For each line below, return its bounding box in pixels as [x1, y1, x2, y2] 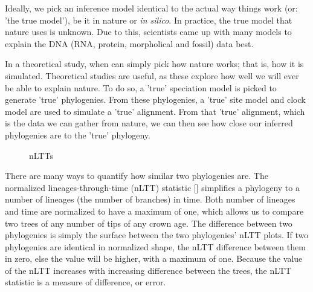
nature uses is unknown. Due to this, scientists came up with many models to [5, 25, 292, 38]
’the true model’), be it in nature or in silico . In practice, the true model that [5, 13, 292, 26]
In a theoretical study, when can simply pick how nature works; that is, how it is [5, 57, 304, 70]
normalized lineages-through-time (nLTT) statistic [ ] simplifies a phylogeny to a [5, 181, 300, 193]
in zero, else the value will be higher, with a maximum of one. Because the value [5, 252, 303, 265]
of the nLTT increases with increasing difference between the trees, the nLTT [5, 264, 292, 276]
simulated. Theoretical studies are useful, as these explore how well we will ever [5, 69, 299, 82]
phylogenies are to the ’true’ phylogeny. [5, 128, 150, 141]
